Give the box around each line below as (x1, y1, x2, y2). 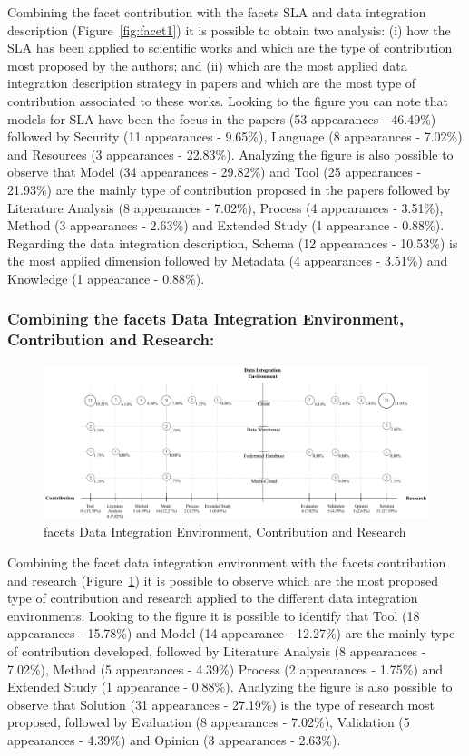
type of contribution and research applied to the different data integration (7, 588, 418, 607)
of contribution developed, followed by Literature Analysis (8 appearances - (7, 641, 426, 660)
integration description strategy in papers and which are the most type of (7, 73, 416, 92)
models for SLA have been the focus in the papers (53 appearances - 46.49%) (7, 109, 436, 128)
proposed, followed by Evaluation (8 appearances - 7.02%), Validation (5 (7, 712, 410, 732)
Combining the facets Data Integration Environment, (7, 307, 405, 330)
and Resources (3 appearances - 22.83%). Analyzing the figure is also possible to (7, 144, 454, 163)
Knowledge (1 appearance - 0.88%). (7, 268, 205, 287)
